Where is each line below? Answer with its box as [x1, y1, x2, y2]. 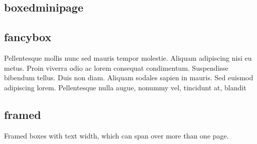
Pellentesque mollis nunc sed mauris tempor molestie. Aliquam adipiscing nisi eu [4, 52, 252, 63]
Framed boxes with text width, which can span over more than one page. [4, 130, 229, 140]
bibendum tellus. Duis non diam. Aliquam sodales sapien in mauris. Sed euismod [4, 72, 253, 83]
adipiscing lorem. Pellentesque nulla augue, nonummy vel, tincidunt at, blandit [4, 82, 246, 92]
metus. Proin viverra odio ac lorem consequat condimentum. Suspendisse [4, 62, 228, 73]
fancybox [4, 29, 52, 45]
